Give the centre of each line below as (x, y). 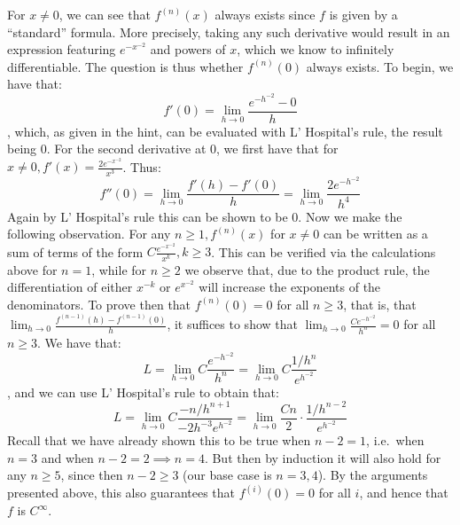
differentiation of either (70, 287)
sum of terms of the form (75, 251)
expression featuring (62, 49)
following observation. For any (89, 234)
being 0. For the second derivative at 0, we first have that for (173, 149)
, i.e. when (395, 440)
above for (32, 269)
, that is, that (380, 304)
